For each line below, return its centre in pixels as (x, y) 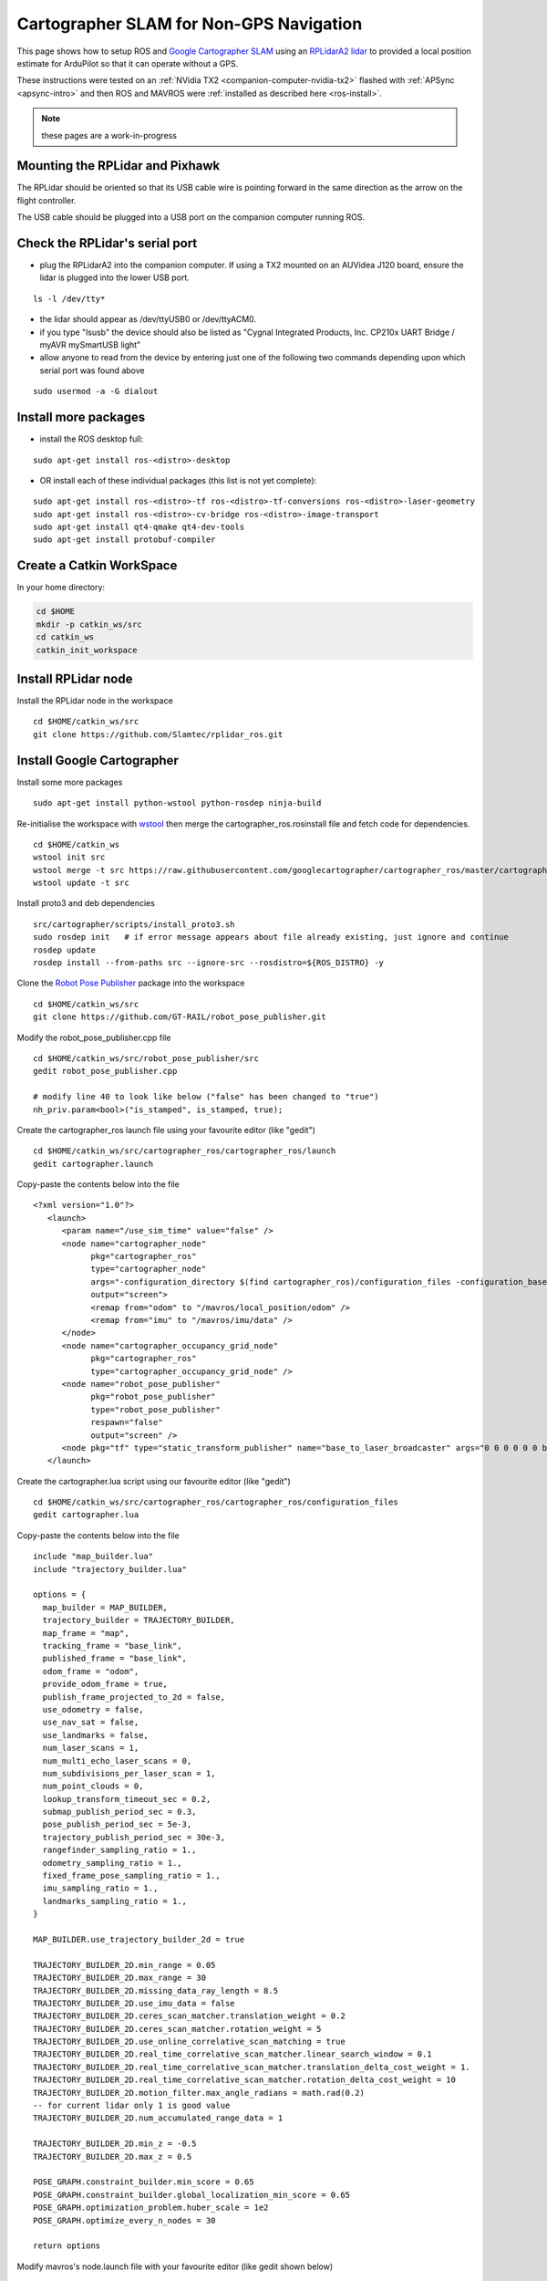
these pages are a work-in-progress (109, 135)
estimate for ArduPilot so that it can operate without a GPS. (128, 63)
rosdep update (64, 950)
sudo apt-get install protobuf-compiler (124, 540)
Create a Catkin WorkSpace (97, 566)
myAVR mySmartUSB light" (90, 345)
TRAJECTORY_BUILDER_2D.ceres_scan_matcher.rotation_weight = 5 (177, 2029)
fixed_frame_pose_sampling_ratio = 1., (131, 1876)
